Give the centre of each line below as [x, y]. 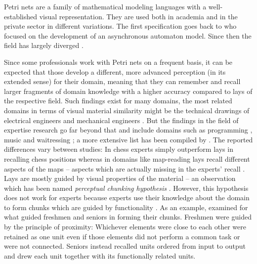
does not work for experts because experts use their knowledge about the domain [127, 198]
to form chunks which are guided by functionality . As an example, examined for [126, 207]
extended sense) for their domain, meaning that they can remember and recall [122, 81]
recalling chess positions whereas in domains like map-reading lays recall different [127, 158]
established [21, 16]
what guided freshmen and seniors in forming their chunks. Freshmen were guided [128, 217]
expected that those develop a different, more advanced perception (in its [115, 71]
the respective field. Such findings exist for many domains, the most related [118, 101]
